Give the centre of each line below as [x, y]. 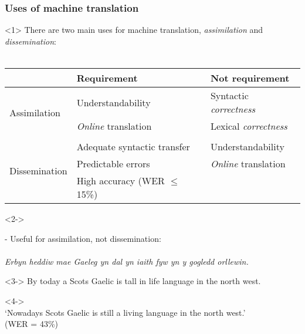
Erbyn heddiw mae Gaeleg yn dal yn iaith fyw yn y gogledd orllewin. [127, 261]
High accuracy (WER [121, 181]
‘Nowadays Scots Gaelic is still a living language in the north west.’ [125, 312]
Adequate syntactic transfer [133, 146]
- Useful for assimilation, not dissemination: [83, 238]
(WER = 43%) [31, 324]
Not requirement [250, 78]
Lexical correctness [249, 126]
